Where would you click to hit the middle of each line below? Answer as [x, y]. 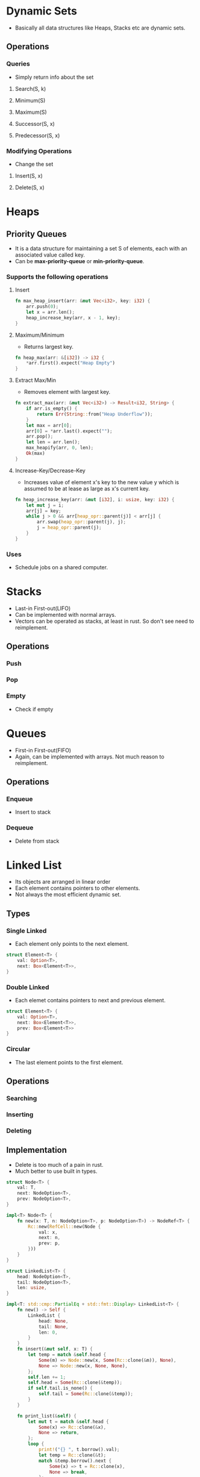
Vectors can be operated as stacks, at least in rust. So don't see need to [105, 621]
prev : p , [49, 1243]
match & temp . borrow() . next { [75, 1461]
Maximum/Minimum [39, 335]
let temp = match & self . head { [67, 1355]
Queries [18, 64]
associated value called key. [50, 255]
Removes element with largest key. [67, 392]
